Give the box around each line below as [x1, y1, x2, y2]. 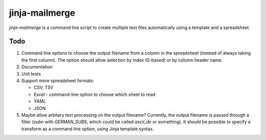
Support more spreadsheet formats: [21, 78, 95, 84]
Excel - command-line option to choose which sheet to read [33, 91, 156, 97]
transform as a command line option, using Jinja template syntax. [21, 126, 154, 132]
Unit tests [21, 71, 41, 77]
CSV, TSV [33, 84, 54, 90]
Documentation [21, 64, 53, 70]
